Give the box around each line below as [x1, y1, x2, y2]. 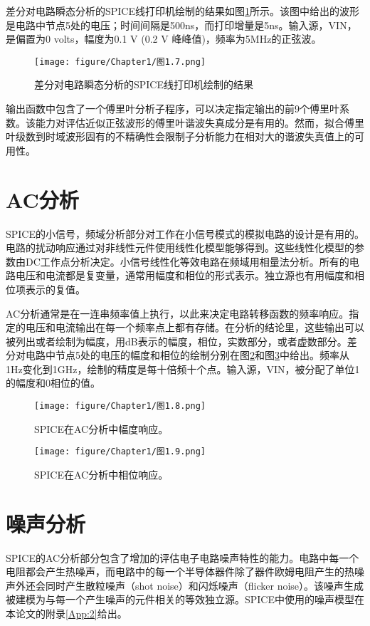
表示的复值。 [25, 281, 85, 296]
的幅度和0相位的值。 [6, 375, 100, 390]
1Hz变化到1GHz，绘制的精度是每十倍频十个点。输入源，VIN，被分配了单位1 [6, 361, 360, 376]
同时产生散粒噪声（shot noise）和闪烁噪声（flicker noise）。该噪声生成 [45, 578, 364, 593]
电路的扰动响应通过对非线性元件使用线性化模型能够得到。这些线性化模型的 [6, 240, 354, 255]
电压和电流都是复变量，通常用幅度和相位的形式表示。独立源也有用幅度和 [15, 268, 354, 283]
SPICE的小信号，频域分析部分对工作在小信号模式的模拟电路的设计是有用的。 [6, 226, 365, 241]
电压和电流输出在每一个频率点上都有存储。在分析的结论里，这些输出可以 [25, 320, 364, 335]
